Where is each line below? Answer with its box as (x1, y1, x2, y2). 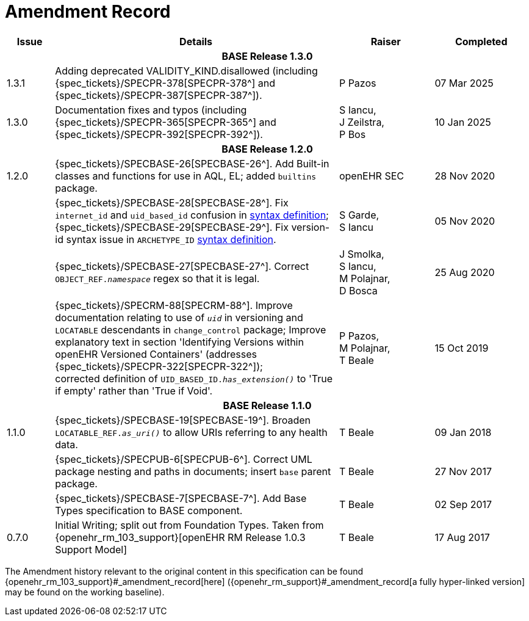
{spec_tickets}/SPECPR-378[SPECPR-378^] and (55, 76, 276, 89)
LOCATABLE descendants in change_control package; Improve (55, 323, 326, 336)
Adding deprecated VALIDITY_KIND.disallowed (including (55, 64, 318, 77)
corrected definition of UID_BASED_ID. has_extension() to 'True (55, 372, 333, 385)
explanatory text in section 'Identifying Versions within (55, 335, 304, 348)
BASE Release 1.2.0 (221, 142, 313, 155)
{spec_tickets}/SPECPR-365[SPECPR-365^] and (55, 115, 276, 128)
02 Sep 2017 (434, 498, 492, 510)
